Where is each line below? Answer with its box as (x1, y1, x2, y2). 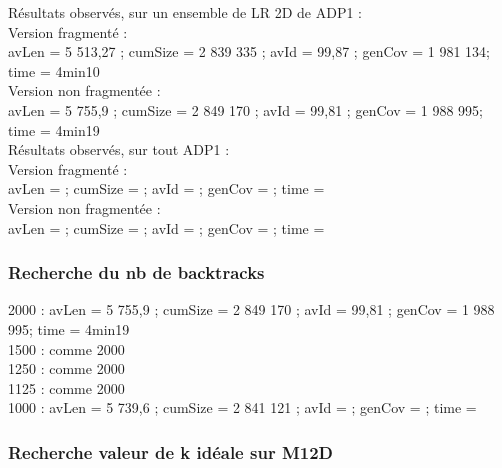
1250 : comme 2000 (8, 358, 125, 379)
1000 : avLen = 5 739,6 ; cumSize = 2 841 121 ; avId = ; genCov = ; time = (8, 397, 477, 418)
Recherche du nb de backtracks (8, 260, 265, 285)
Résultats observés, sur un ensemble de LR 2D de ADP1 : (8, 2, 362, 22)
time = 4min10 (8, 60, 100, 81)
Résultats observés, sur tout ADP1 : (8, 139, 230, 160)
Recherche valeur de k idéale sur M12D (8, 439, 334, 464)
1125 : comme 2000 (8, 377, 125, 398)
